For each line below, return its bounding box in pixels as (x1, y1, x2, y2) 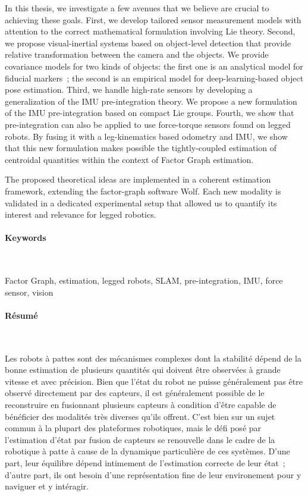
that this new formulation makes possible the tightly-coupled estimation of (5, 142, 276, 154)
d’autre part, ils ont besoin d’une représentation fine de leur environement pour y (5, 468, 301, 481)
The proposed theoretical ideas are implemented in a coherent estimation (5, 173, 271, 186)
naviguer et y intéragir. (5, 480, 89, 492)
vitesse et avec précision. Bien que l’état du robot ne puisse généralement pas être (5, 375, 303, 387)
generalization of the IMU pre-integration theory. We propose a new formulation (5, 95, 297, 107)
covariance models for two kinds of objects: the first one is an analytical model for (5, 59, 303, 72)
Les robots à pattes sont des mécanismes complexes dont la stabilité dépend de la (5, 351, 302, 364)
